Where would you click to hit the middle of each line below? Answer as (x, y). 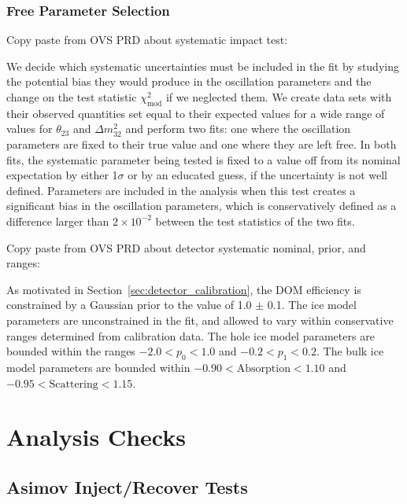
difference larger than (58, 221)
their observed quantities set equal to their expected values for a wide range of (196, 113)
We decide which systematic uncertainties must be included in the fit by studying (203, 66)
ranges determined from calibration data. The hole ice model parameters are (191, 335)
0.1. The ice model (312, 305)
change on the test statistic (72, 97)
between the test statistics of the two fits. (255, 221)
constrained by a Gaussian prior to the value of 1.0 (129, 305)
